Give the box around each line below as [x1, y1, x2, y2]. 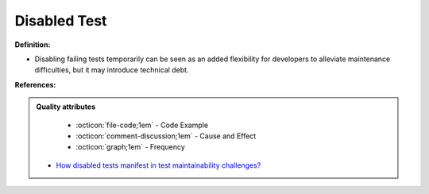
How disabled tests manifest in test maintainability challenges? [56, 160, 261, 170]
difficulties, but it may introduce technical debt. [34, 65, 189, 75]
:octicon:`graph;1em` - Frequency [75, 142, 186, 152]
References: [14, 80, 56, 89]
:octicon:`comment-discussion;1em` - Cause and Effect [75, 131, 257, 141]
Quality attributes [36, 102, 95, 111]
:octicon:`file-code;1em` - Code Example [75, 120, 209, 130]
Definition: [14, 40, 51, 49]
